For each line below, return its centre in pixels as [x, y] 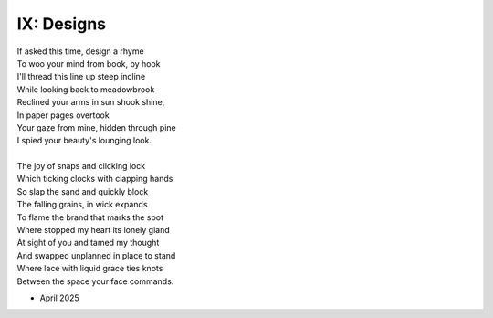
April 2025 [59, 298]
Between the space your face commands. [95, 281]
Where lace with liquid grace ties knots [90, 269]
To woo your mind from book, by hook [89, 63]
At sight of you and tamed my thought [88, 243]
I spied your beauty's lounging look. [84, 141]
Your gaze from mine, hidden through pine [97, 127]
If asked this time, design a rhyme [81, 51]
